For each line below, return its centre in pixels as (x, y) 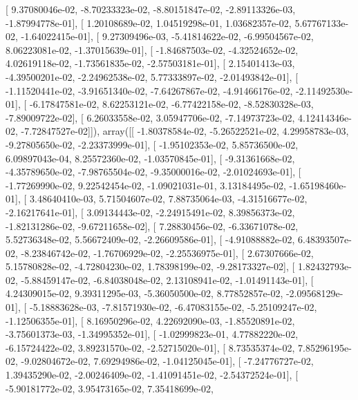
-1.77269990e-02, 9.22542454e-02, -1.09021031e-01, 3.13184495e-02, (146, 185)
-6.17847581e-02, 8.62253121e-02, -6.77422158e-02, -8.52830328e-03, (171, 104)
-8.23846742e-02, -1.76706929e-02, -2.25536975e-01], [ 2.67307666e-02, (167, 253)
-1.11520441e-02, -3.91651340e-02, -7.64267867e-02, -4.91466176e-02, (149, 90)
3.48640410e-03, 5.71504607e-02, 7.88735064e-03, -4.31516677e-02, (168, 199)
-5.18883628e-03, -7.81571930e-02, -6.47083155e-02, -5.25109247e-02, (173, 307)
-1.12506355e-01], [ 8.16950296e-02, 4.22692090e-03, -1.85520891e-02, (150, 320)
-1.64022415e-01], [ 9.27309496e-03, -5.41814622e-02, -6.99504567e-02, (167, 36)
